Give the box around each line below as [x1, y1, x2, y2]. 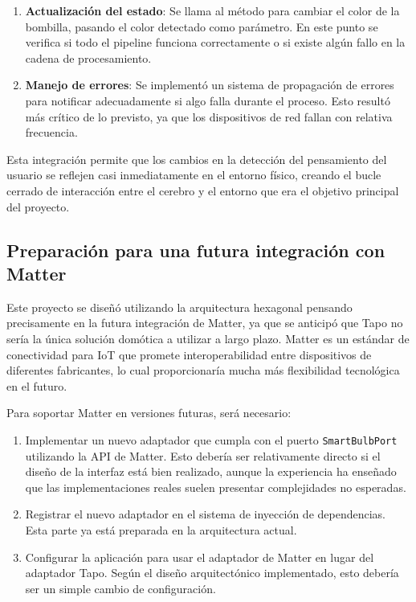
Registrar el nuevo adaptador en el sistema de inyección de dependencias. [25, 506, 385, 522]
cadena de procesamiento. [25, 49, 152, 66]
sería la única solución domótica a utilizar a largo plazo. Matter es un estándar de [6, 330, 410, 346]
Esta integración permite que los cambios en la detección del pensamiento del [6, 150, 387, 167]
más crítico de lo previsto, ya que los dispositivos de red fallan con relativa [25, 108, 393, 125]
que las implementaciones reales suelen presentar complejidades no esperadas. [25, 478, 406, 495]
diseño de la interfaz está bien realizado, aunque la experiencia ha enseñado [25, 463, 397, 480]
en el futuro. [6, 377, 67, 394]
